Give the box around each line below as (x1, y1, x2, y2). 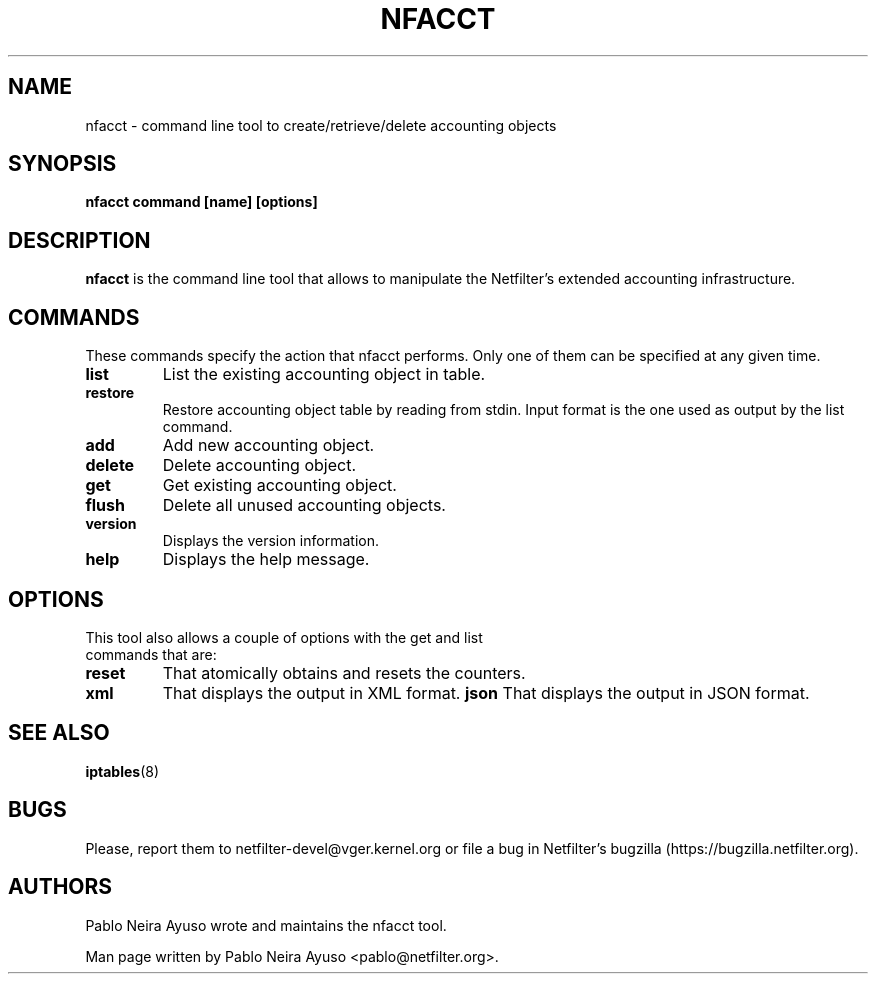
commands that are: (85, 645, 217, 663)
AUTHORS (8, 874, 113, 900)
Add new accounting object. (162, 435, 375, 456)
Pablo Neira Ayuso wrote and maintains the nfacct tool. (85, 916, 447, 934)
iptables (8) (85, 762, 160, 780)
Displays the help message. (162, 549, 370, 570)
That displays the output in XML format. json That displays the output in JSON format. (162, 682, 810, 703)
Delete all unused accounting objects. (162, 495, 446, 516)
